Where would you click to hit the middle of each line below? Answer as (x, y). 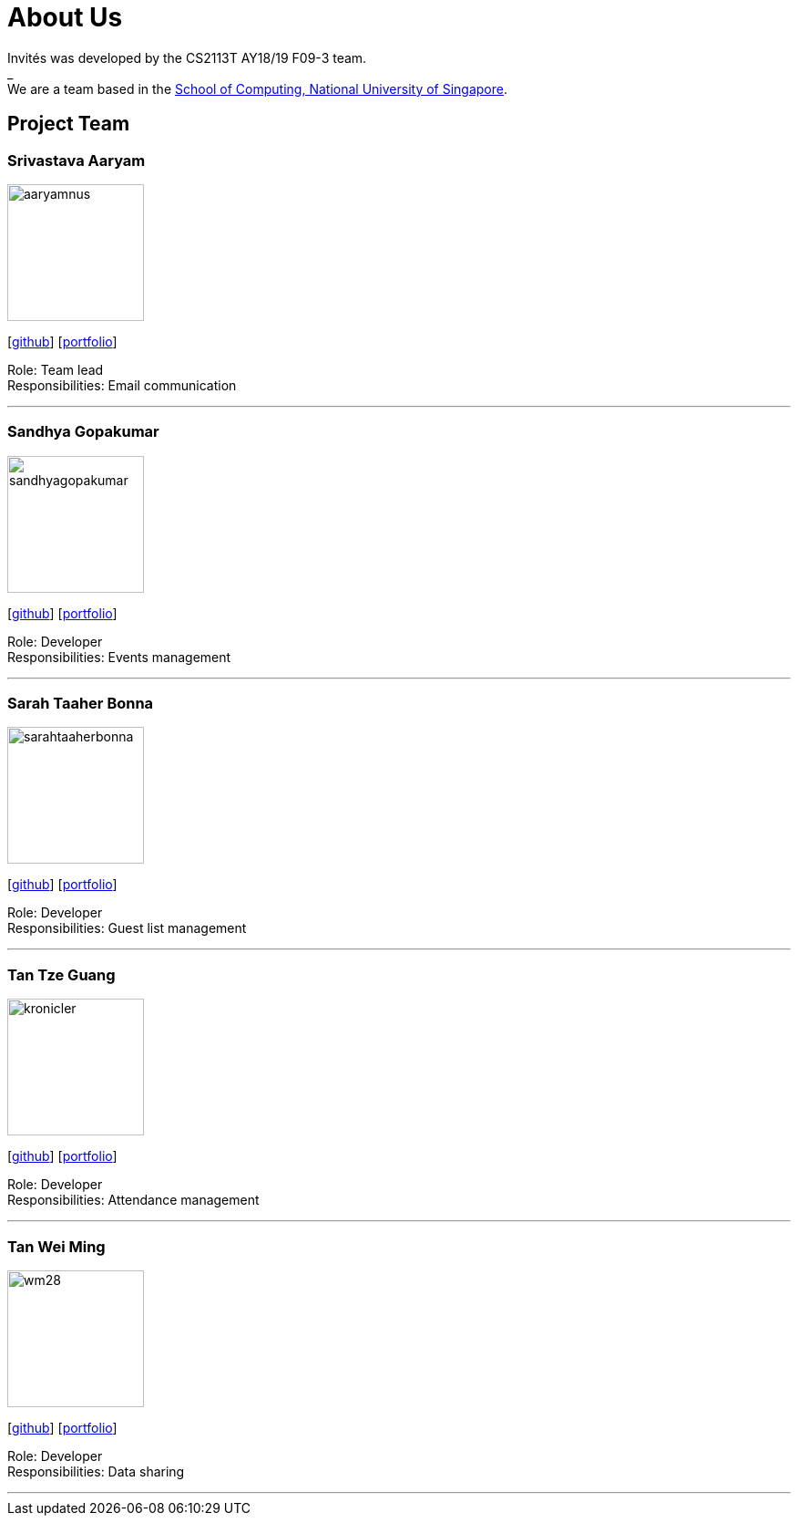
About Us (65, 17)
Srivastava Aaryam (77, 160)
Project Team (69, 124)
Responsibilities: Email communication (122, 385)
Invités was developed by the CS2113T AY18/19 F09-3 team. (187, 57)
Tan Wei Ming (56, 1246)
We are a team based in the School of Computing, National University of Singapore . (258, 88)
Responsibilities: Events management (119, 657)
